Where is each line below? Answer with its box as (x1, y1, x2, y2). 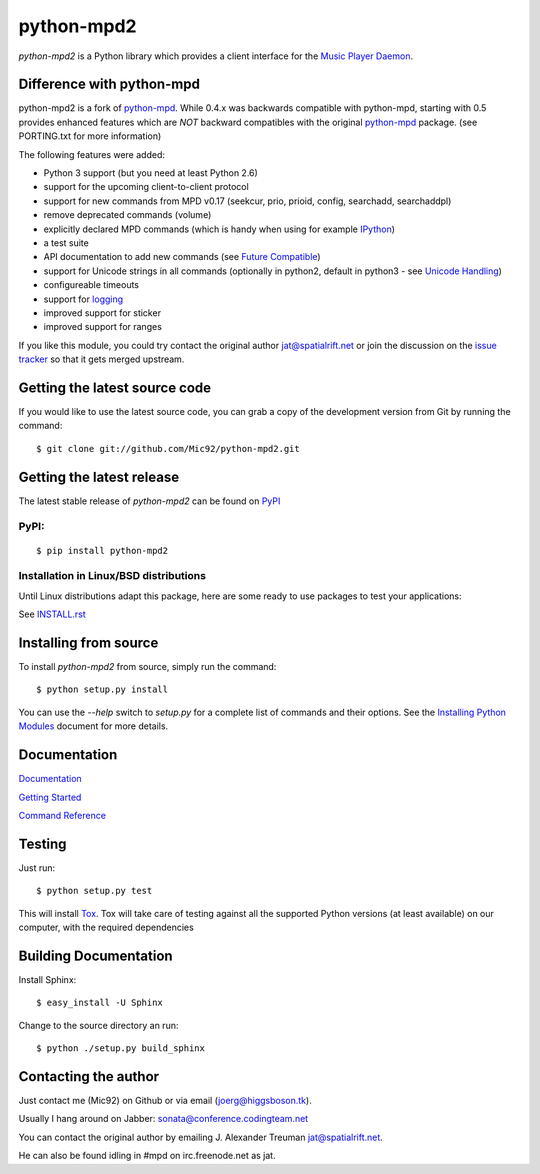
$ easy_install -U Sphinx (36, 997, 164, 1009)
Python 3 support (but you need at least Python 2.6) (43, 167, 259, 179)
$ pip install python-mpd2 (36, 545, 169, 556)
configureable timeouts (43, 279, 140, 291)
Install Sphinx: (18, 973, 77, 985)
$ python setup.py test (36, 885, 153, 897)
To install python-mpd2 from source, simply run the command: (18, 661, 277, 673)
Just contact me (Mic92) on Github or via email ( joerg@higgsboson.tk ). (18, 1095, 312, 1106)
